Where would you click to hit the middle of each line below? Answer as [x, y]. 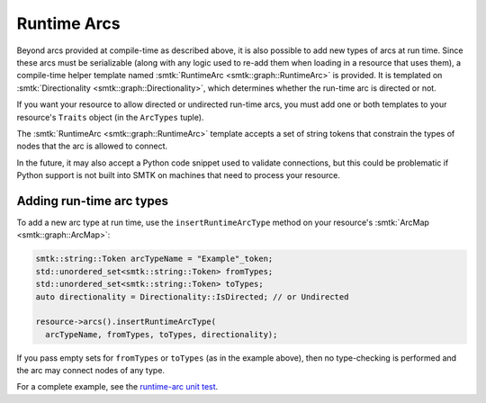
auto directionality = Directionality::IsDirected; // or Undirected [192, 296]
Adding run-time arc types [93, 201]
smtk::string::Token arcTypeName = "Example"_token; [154, 259]
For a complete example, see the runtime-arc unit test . [117, 387]
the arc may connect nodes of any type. [91, 371]
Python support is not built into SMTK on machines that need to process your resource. [179, 175]
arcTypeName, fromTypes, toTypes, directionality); [162, 334]
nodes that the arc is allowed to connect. [92, 146]
